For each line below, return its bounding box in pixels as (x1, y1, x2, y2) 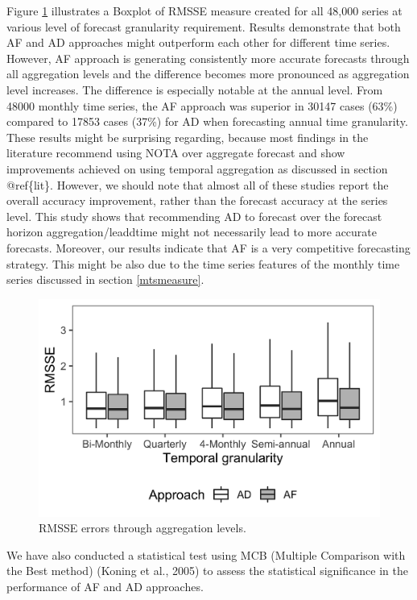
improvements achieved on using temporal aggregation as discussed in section (6, 160, 388, 177)
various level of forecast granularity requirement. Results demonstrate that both (6, 18, 401, 35)
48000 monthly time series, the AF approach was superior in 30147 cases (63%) (6, 97, 398, 114)
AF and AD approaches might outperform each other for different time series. (6, 34, 390, 51)
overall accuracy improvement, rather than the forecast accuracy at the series (6, 192, 388, 209)
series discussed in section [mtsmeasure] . (6, 271, 204, 288)
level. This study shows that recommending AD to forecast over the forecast (6, 207, 382, 224)
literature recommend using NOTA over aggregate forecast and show (6, 144, 345, 161)
